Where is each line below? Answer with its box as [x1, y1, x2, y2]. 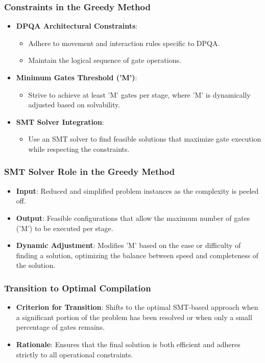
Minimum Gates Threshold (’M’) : [16, 72, 137, 82]
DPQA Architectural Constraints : [16, 20, 138, 31]
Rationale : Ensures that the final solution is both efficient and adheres [16, 338, 240, 349]
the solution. [16, 260, 56, 270]
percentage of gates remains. [16, 322, 105, 332]
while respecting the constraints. [28, 143, 130, 154]
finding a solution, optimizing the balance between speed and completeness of [16, 249, 259, 260]
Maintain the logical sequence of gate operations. [28, 55, 181, 65]
